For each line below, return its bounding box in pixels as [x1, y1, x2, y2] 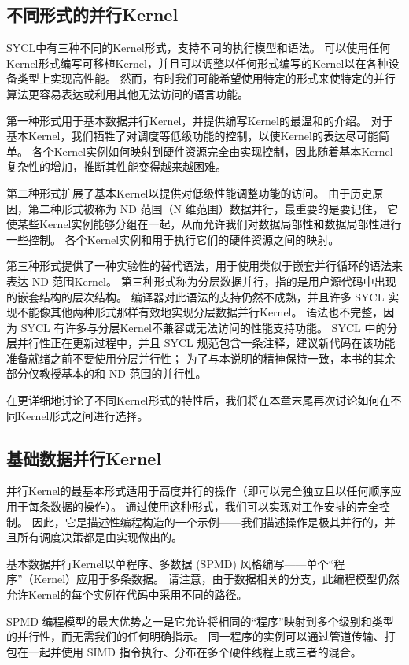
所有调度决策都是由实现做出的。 [17, 529, 182, 545]
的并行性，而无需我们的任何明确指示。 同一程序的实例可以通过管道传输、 [6, 628, 385, 645]
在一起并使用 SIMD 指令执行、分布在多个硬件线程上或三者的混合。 [17, 643, 362, 659]
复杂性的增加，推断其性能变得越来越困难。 [6, 158, 227, 175]
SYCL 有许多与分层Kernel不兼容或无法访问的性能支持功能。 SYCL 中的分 [20, 319, 398, 335]
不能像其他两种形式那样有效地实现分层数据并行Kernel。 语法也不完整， [17, 304, 384, 320]
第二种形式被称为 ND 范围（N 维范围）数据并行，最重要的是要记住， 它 [28, 200, 399, 216]
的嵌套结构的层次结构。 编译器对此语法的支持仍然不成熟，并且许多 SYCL [6, 288, 385, 305]
